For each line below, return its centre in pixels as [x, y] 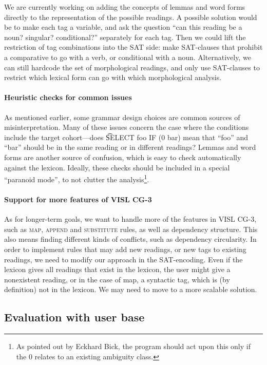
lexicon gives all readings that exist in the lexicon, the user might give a [117, 269]
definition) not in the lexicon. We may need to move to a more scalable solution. [131, 289]
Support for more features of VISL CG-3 [78, 199]
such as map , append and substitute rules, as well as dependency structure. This [131, 229]
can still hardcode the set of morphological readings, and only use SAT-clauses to [132, 67]
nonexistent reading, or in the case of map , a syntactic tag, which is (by [117, 279]
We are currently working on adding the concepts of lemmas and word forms [125, 7]
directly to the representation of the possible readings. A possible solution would [131, 17]
